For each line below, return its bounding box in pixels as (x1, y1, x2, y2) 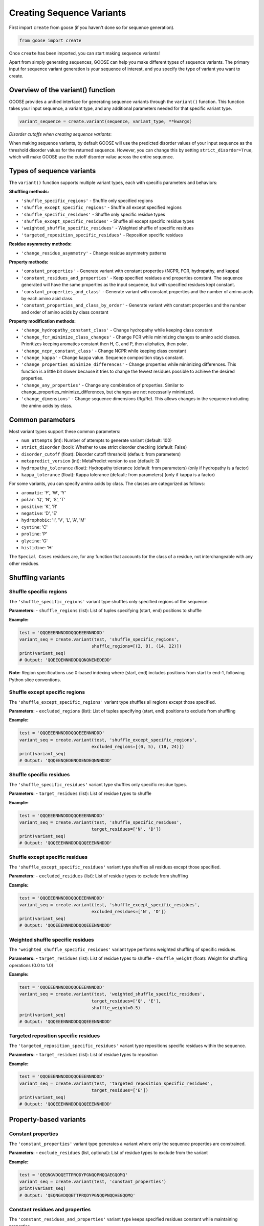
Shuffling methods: (9, 189, 49, 195)
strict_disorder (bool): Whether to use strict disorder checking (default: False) (21, 444, 187, 450)
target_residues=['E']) (91, 1088, 149, 1093)
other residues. (9, 561, 40, 566)
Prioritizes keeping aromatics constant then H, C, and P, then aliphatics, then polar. (21, 341, 188, 347)
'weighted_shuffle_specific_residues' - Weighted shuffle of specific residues (21, 225, 194, 231)
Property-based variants (9, 1116, 86, 1124)
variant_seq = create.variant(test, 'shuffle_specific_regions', (19, 637, 179, 642)
